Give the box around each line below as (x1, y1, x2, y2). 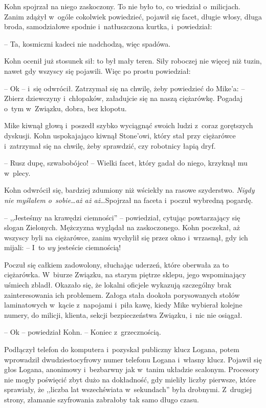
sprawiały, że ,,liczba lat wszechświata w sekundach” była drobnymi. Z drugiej (4, 384, 252, 395)
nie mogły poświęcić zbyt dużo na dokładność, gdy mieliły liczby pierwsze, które (4, 374, 256, 384)
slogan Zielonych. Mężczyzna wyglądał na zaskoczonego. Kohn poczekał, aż (4, 222, 240, 233)
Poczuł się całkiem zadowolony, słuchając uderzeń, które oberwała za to (4, 259, 229, 270)
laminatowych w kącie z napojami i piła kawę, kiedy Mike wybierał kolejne (4, 299, 242, 310)
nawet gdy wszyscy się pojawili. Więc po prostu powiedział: (4, 65, 191, 76)
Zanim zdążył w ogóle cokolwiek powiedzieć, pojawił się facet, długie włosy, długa (4, 11, 262, 22)
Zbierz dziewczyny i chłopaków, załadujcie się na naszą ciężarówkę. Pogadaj (4, 93, 242, 104)
